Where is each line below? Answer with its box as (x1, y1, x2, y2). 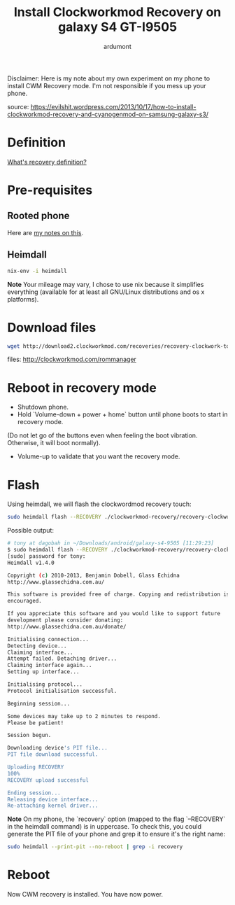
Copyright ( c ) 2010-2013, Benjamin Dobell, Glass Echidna (7, 572, 180, 579)
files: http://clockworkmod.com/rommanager (7, 355, 136, 364)
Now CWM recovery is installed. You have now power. (7, 890, 163, 899)
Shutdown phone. (17, 403, 69, 412)
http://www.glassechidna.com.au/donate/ (7, 623, 127, 630)
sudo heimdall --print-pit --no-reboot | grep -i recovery (7, 843, 183, 850)
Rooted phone (7, 210, 70, 222)
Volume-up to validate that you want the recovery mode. (17, 452, 180, 461)
